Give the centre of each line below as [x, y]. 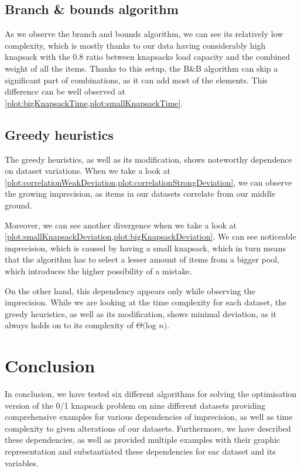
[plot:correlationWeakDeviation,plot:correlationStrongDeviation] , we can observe [148, 182]
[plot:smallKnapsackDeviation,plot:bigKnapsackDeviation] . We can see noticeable [150, 236]
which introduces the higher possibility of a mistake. [98, 270]
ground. [18, 205]
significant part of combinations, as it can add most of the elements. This [136, 80]
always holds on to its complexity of [69, 325]
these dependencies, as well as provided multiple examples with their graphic [143, 440]
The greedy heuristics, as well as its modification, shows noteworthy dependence [148, 159]
